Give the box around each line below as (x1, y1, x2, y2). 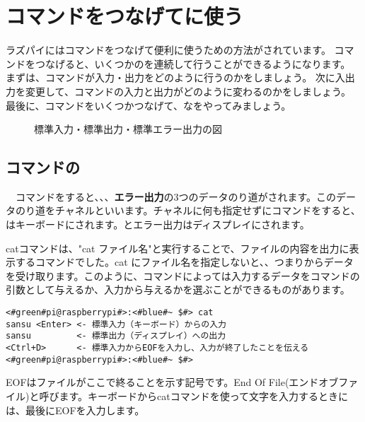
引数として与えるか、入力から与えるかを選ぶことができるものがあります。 (6, 282, 350, 297)
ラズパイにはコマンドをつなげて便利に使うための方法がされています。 (6, 42, 331, 57)
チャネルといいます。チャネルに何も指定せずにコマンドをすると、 (54, 203, 361, 218)
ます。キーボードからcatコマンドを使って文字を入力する (59, 388, 319, 403)
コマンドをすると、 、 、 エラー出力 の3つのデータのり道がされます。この (15, 189, 337, 204)
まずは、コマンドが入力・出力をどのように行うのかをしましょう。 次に (6, 70, 335, 85)
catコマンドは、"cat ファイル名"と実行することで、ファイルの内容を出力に (6, 240, 349, 255)
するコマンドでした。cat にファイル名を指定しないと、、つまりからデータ (15, 254, 354, 269)
